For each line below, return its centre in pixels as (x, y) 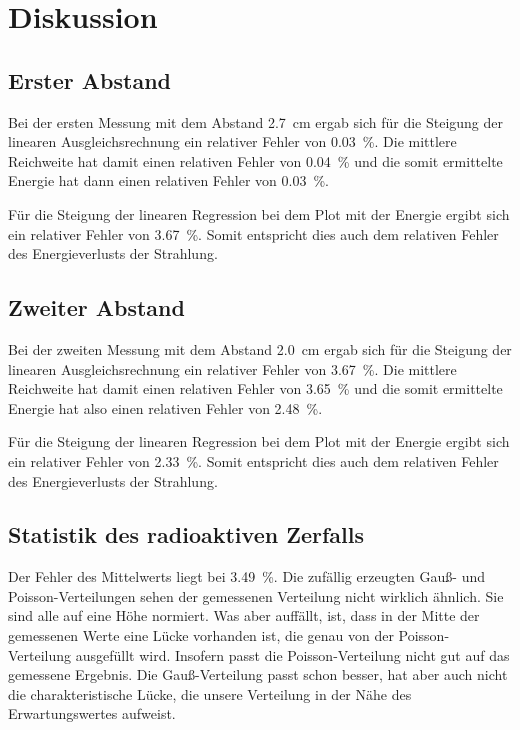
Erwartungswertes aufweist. (92, 713)
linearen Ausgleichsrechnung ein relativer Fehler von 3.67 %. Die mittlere (232, 368)
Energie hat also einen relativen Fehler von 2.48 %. (165, 407)
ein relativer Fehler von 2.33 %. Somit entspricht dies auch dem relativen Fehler (253, 460)
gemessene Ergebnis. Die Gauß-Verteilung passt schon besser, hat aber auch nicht (258, 674)
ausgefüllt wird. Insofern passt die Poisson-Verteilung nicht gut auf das (292, 654)
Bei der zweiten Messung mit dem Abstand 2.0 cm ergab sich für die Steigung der (260, 348)
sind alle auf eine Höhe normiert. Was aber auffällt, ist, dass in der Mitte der (244, 615)
